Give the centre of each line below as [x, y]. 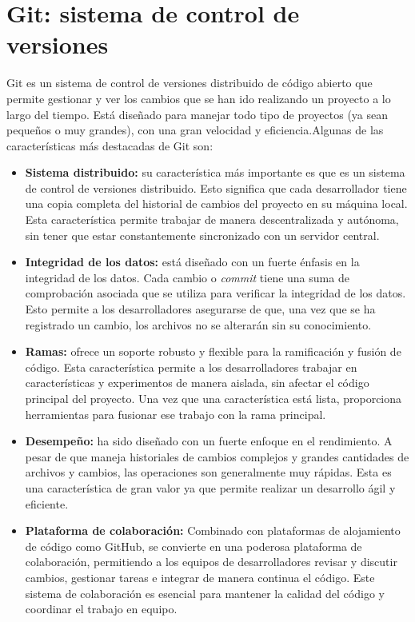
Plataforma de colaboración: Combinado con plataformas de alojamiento [213, 530]
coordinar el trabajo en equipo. [101, 609]
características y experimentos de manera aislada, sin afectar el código [197, 383]
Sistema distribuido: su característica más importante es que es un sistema [215, 172]
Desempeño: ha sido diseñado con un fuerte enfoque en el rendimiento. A [209, 441]
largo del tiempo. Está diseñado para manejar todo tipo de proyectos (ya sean [198, 114]
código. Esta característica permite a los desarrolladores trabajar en [191, 367]
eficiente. [47, 503]
